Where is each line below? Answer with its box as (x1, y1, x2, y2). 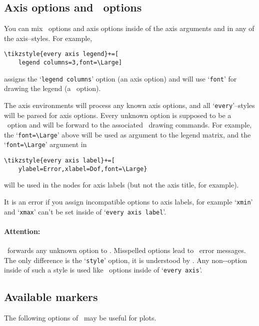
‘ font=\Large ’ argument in (4, 139, 87, 149)
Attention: (4, 225, 40, 236)
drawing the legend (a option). (4, 83, 101, 93)
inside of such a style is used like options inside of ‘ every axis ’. (4, 264, 202, 275)
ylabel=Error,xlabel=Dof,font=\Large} (18, 165, 147, 172)
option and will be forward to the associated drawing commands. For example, (7, 119, 252, 130)
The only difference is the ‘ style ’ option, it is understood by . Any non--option (4, 254, 247, 265)
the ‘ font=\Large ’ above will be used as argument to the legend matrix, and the (4, 129, 251, 139)
